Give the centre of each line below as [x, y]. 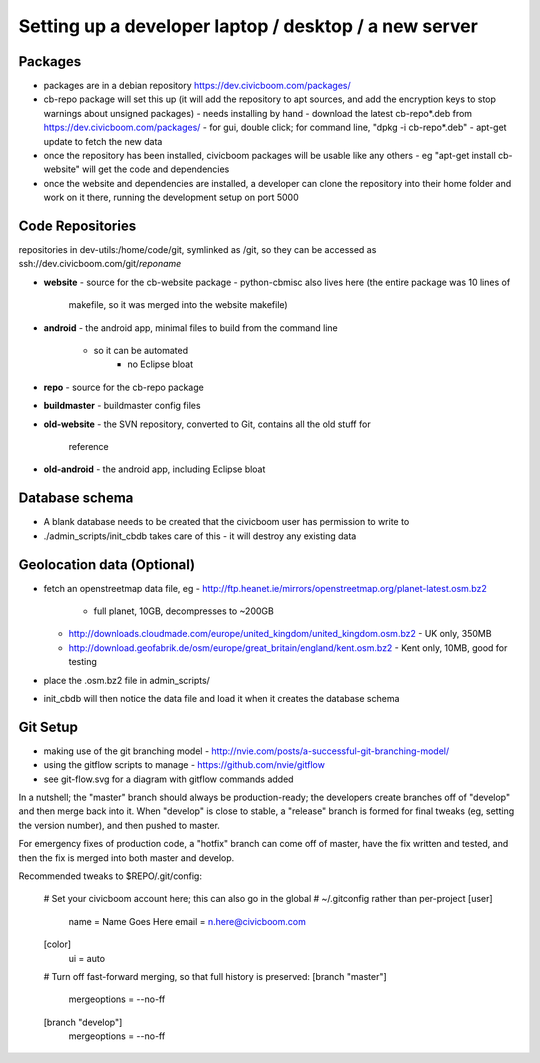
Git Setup [48, 726]
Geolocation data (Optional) [107, 564]
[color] [57, 944]
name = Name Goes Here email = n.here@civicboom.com [187, 921]
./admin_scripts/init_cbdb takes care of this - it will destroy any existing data [200, 536]
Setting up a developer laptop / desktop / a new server [248, 26]
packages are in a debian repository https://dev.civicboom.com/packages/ [197, 86]
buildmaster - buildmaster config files [122, 406]
